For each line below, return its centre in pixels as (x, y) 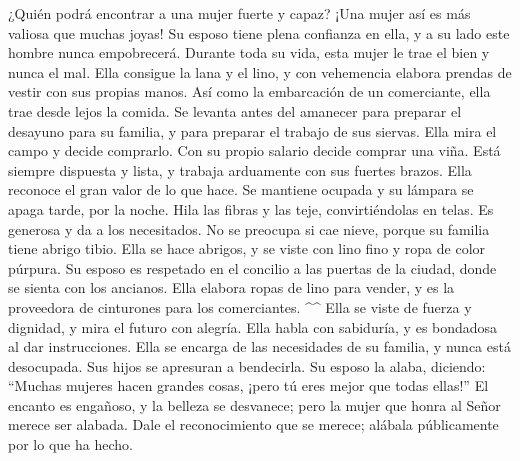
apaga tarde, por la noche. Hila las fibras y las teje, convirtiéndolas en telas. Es (251, 208)
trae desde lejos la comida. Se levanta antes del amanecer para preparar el (235, 110)
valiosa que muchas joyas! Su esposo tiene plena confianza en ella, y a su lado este (259, 32)
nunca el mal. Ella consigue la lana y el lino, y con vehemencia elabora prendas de (260, 71)
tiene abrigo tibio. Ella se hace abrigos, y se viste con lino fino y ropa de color (247, 248)
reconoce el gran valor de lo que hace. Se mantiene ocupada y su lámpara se (241, 189)
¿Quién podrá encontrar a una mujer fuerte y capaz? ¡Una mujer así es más (239, 13)
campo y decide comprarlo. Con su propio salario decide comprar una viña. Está (254, 150)
